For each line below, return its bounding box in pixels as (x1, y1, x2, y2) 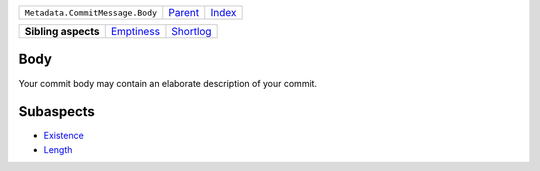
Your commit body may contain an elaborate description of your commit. (18, 77, 318, 89)
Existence (43, 130, 84, 142)
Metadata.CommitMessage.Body (24, 7, 158, 18)
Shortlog (171, 25, 212, 38)
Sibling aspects (24, 25, 100, 38)
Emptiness (110, 25, 160, 38)
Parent (168, 6, 200, 19)
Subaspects (18, 103, 95, 120)
